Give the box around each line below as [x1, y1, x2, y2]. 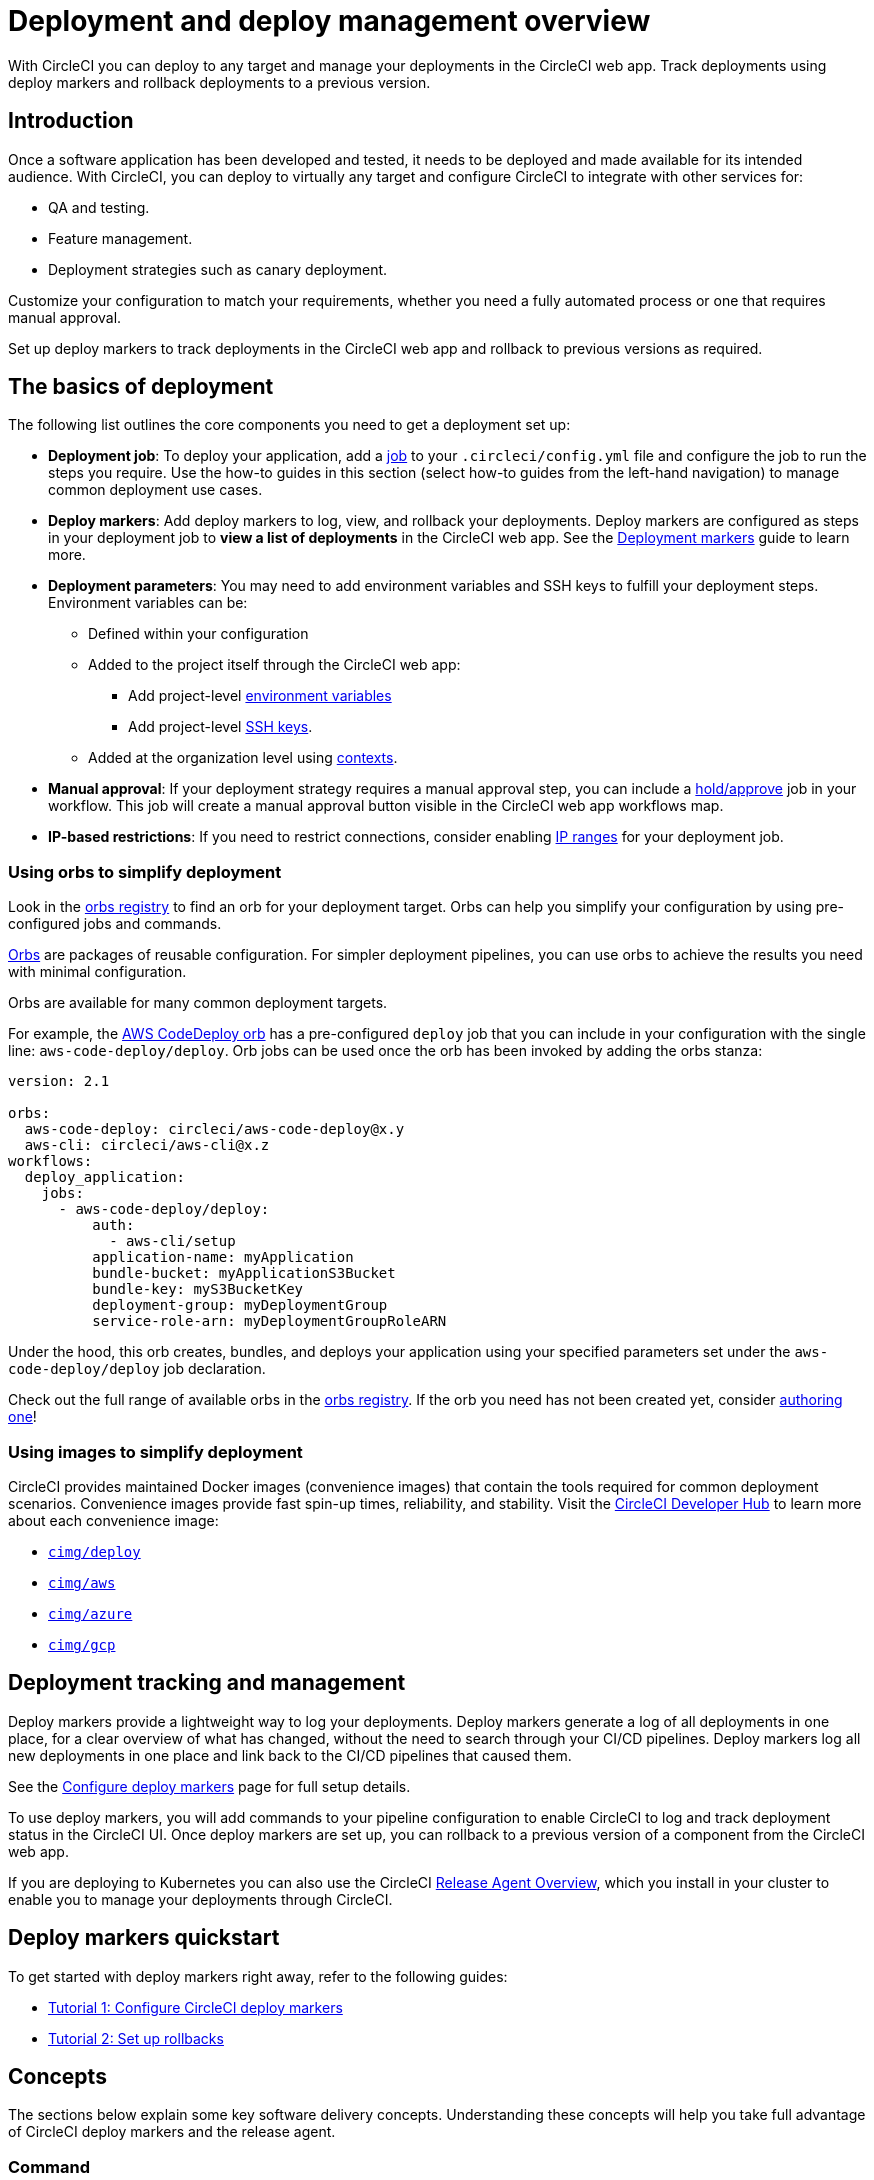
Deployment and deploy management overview [8, 4, 651, 38]
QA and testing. [48, 198, 150, 216]
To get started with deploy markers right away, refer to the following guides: [8, 1967, 508, 1985]
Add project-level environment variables [128, 687, 392, 705]
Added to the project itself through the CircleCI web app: [88, 656, 461, 674]
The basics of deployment [8, 374, 274, 400]
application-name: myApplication [92, 1249, 354, 1266]
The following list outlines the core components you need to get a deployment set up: [8, 416, 571, 434]
